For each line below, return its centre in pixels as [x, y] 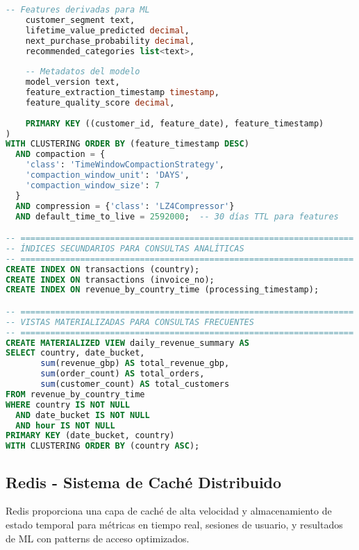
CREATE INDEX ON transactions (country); [103, 269]
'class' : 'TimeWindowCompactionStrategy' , [125, 165]
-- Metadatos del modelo [83, 72]
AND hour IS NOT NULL [65, 425]
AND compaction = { [60, 155]
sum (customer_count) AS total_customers [135, 384]
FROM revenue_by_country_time [75, 394]
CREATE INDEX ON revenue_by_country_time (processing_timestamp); [162, 290]
